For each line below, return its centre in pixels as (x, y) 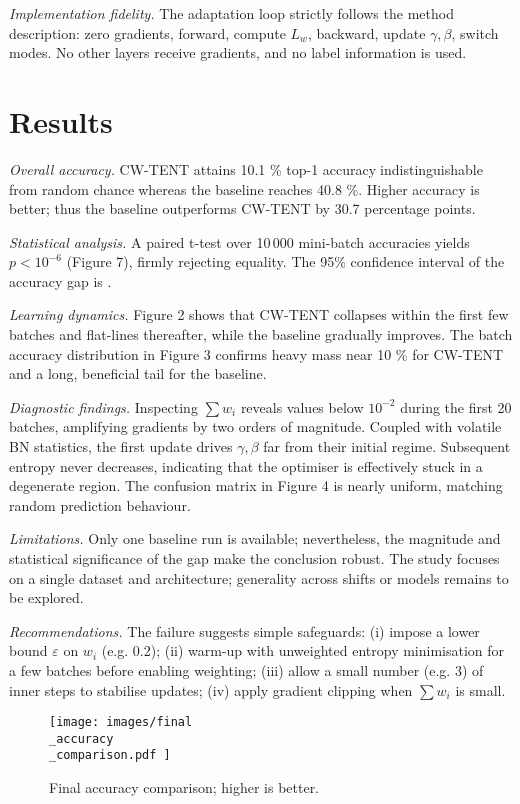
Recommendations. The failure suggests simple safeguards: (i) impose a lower (244, 630)
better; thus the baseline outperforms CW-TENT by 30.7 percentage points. (242, 208)
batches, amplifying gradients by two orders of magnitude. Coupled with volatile (255, 426)
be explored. (46, 597)
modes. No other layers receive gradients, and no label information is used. (238, 52)
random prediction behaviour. (100, 504)
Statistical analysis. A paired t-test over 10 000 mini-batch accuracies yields (239, 241)
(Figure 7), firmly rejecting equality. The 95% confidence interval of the (285, 261)
